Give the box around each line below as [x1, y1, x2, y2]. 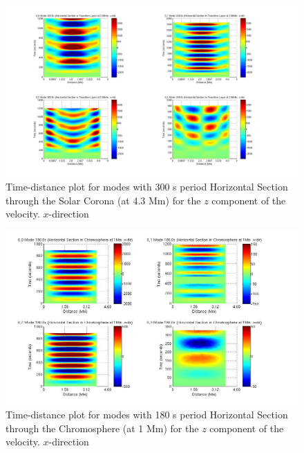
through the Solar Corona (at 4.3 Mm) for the [6, 193, 201, 207]
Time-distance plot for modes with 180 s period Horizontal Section [6, 407, 288, 422]
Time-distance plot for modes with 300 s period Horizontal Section [6, 179, 288, 194]
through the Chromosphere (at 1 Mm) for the [6, 420, 199, 435]
